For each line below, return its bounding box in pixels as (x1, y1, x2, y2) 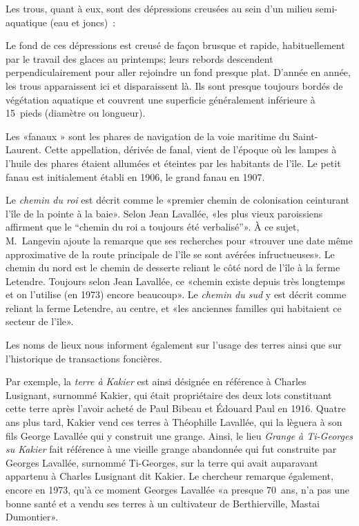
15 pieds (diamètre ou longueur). (6, 106, 146, 120)
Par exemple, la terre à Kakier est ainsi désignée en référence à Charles (6, 374, 307, 389)
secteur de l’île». (6, 314, 74, 329)
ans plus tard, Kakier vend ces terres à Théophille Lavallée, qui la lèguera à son (6, 415, 342, 429)
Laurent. (6, 142, 41, 157)
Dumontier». (6, 509, 59, 524)
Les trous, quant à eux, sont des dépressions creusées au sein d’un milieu (6, 1, 313, 15)
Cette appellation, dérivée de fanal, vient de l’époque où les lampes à (44, 142, 337, 157)
